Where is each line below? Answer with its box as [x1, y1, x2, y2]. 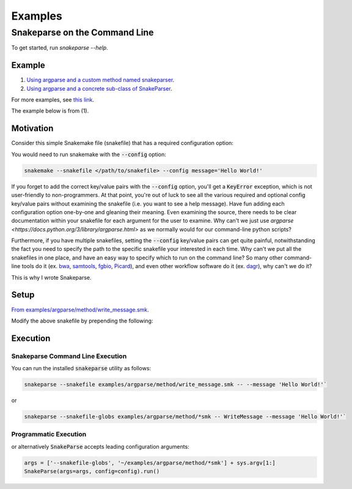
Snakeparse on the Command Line [11, 27, 154, 38]
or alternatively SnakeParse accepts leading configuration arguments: [11, 442, 189, 450]
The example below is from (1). [11, 107, 89, 114]
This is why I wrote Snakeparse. [11, 274, 92, 281]
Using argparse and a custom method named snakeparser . [26, 77, 175, 84]
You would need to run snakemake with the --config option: [11, 151, 166, 158]
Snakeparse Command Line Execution [11, 352, 127, 360]
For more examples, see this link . [11, 96, 95, 103]
